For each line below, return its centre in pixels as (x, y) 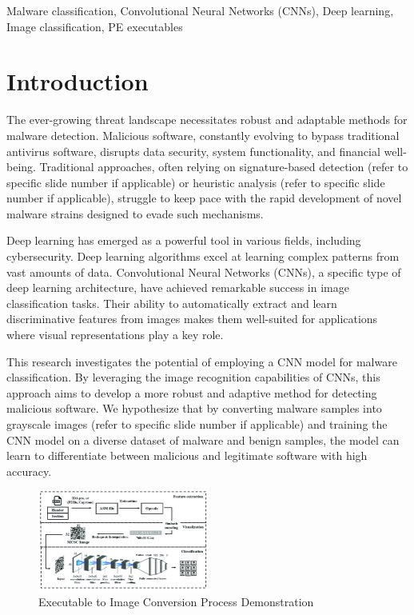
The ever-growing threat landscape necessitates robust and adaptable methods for (207, 120)
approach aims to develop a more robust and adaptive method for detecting (192, 392)
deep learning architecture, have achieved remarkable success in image (178, 288)
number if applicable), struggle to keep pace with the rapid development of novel (204, 198)
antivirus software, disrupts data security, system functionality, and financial (193, 151)
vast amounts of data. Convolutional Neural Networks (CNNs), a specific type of (204, 272)
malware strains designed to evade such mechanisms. (135, 213)
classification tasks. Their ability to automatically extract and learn (172, 303)
